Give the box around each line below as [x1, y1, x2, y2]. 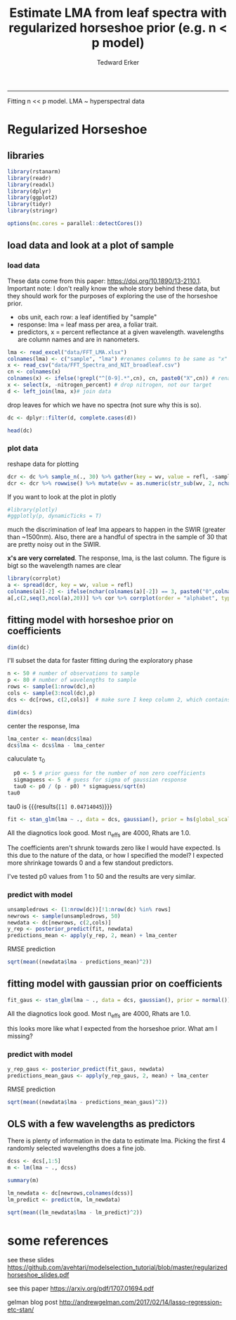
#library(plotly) [7, 506, 58, 513]
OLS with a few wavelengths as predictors [7, 1117, 195, 1130]
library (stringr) [7, 208, 58, 215]
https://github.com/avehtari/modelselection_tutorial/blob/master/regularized [7, 1263, 228, 1271]
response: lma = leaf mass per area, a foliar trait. [17, 320, 158, 329]
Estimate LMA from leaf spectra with [9, 5, 227, 21]
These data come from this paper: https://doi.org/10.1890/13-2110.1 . [7, 277, 202, 285]
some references [7, 1233, 109, 1248]
